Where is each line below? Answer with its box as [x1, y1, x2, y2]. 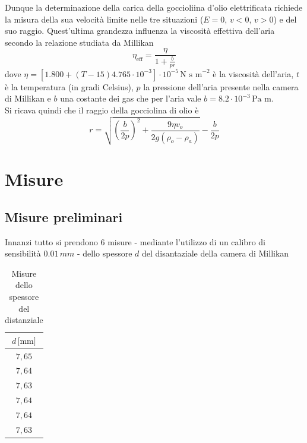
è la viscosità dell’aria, [213, 67, 294, 80]
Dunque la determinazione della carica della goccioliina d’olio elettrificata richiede [5, 1, 303, 13]
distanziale [5, 314, 43, 326]
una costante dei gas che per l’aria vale [60, 92, 201, 105]
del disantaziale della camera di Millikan [142, 247, 289, 260]
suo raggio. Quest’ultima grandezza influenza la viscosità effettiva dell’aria [5, 24, 275, 37]
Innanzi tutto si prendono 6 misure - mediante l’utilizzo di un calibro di [5, 235, 265, 248]
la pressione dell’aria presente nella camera [143, 80, 299, 93]
